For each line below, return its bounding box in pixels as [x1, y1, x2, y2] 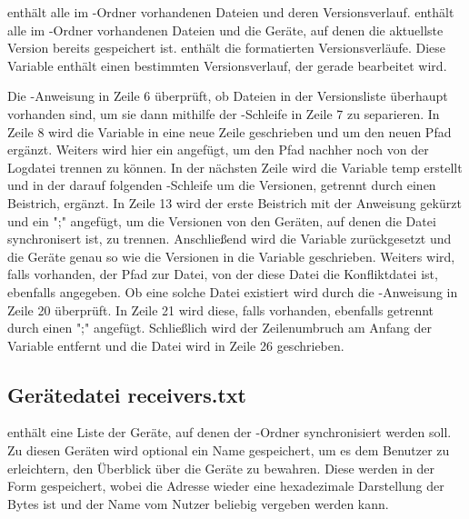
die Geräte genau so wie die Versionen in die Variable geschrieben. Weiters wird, [7, 246, 455, 265]
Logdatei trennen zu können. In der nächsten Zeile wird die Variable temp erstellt [7, 157, 463, 176]
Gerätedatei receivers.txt [7, 380, 246, 408]
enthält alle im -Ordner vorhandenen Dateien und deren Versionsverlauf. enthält [7, 3, 454, 21]
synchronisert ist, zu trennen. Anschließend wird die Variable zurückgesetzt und [7, 229, 452, 248]
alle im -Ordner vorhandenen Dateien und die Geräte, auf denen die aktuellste [7, 20, 444, 39]
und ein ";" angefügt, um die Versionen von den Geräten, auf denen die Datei [7, 211, 436, 230]
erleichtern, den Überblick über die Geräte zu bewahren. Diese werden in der [7, 458, 435, 477]
